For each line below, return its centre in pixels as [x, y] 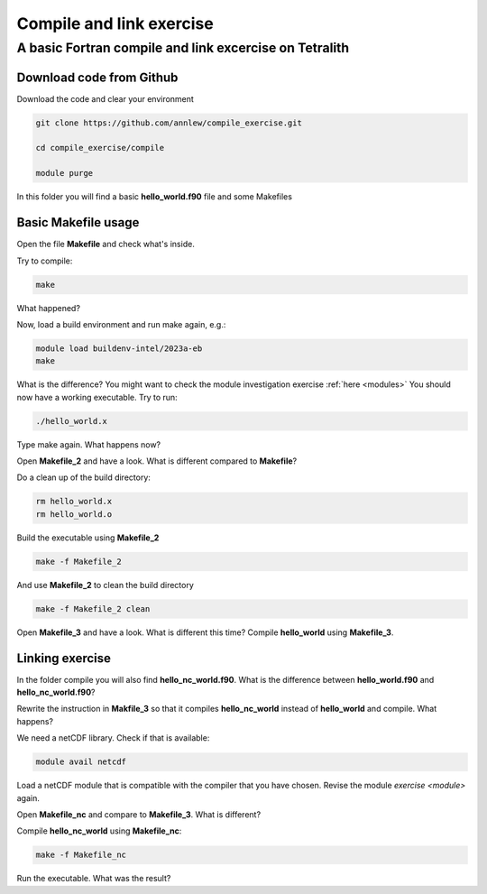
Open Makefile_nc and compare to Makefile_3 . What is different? [139, 814]
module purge [64, 173]
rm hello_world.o [74, 514]
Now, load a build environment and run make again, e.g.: [121, 324]
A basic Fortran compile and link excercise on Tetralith [183, 48]
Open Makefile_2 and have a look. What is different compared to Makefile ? [157, 461]
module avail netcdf [81, 762]
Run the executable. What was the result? [94, 879]
